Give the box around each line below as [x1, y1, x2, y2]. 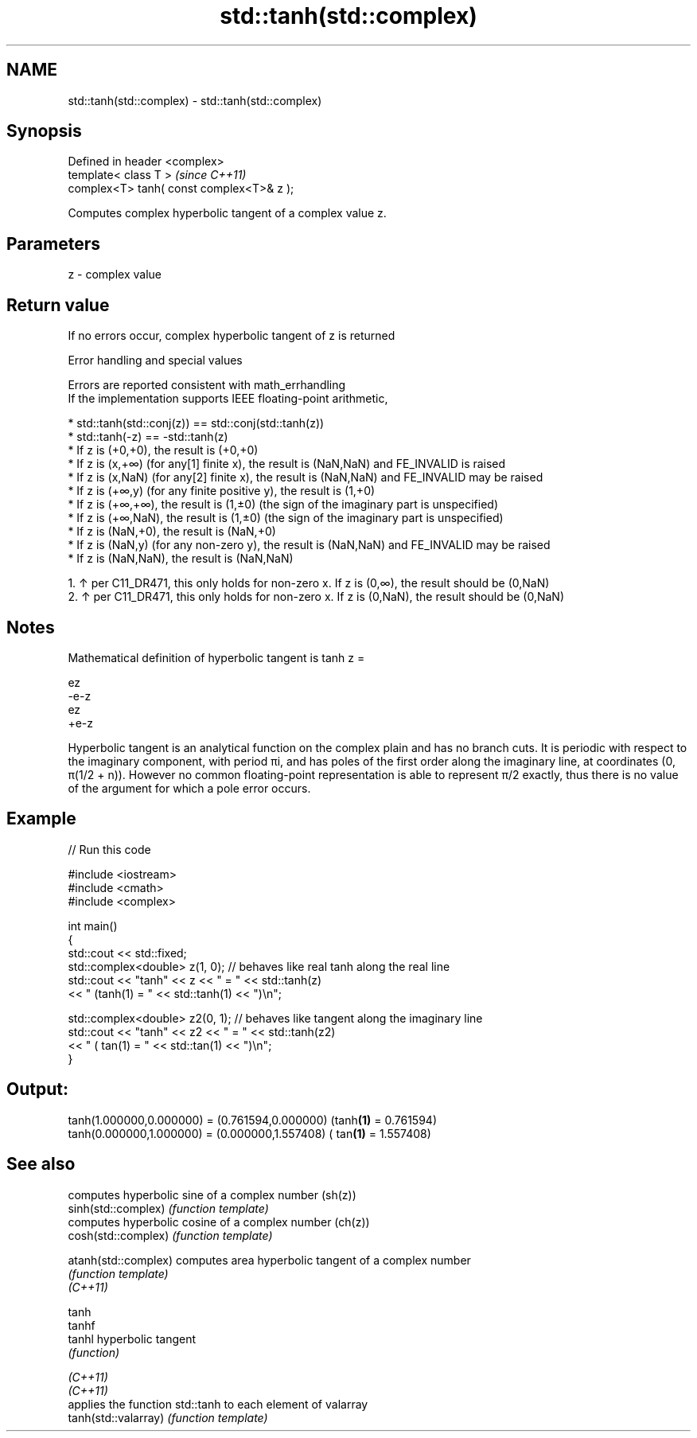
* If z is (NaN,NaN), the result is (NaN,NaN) [68, 551, 294, 566]
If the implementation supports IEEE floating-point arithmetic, [68, 392, 388, 406]
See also [6, 1154, 76, 1175]
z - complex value [68, 267, 162, 282]
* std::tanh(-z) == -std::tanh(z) [68, 430, 228, 444]
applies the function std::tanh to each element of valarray [68, 1397, 368, 1411]
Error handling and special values [68, 353, 243, 368]
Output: [6, 1079, 68, 1100]
